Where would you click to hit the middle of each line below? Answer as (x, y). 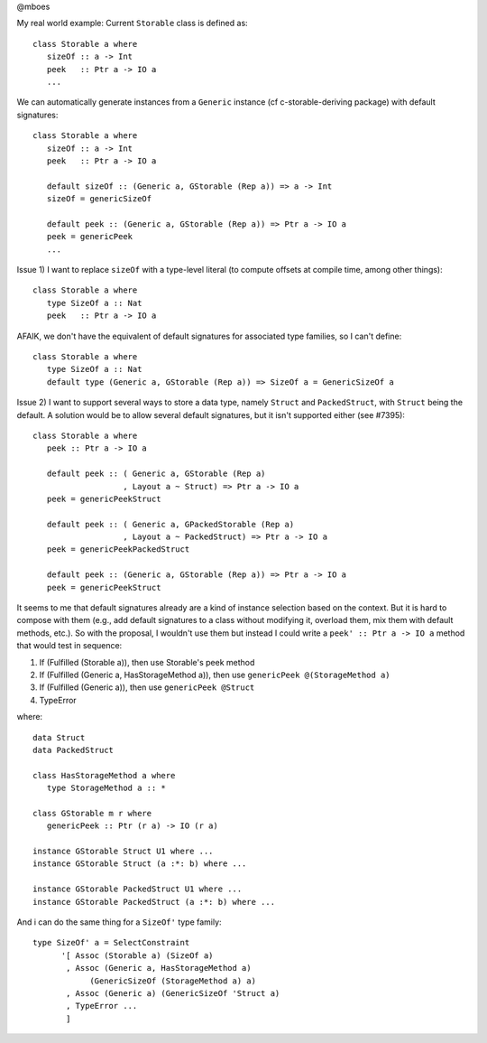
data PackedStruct (74, 750)
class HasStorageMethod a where (104, 775)
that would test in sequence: (69, 646)
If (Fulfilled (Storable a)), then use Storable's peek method (147, 662)
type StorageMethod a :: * (106, 788)
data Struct (59, 737)
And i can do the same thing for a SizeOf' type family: (119, 922)
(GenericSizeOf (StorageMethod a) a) (173, 981)
